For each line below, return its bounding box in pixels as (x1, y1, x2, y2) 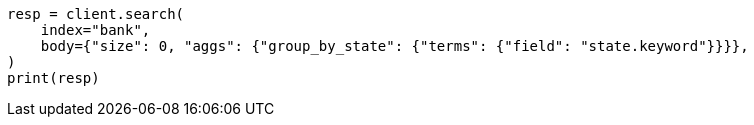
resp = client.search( (7, 6, 185, 22)
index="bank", (40, 22, 151, 38)
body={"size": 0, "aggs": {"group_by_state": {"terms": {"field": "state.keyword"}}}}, (40, 38, 749, 54)
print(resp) (7, 70, 100, 86)
